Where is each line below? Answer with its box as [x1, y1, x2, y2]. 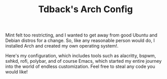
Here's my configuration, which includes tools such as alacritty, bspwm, [5, 53, 156, 59]
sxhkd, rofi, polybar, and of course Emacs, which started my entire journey [5, 58, 162, 64]
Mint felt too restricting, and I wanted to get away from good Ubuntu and [5, 32, 158, 38]
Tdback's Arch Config [38, 4, 133, 15]
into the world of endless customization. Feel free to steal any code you [5, 63, 155, 69]
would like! [5, 69, 28, 75]
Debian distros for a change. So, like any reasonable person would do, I [5, 37, 155, 44]
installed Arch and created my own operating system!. [5, 43, 119, 49]
